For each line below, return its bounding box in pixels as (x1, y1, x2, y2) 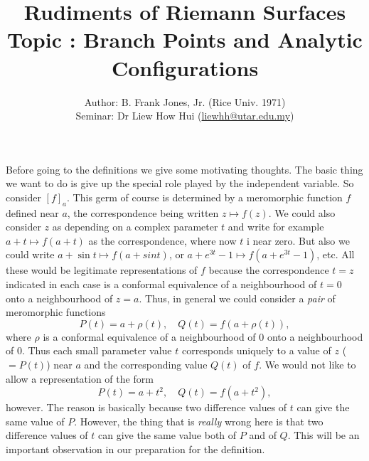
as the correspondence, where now (88, 233, 237, 248)
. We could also (268, 205, 336, 220)
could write (6, 247, 55, 262)
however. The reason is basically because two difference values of (6, 400, 287, 415)
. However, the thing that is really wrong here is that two (74, 413, 323, 428)
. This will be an (287, 428, 360, 443)
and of (249, 428, 277, 443)
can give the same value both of (97, 428, 237, 443)
